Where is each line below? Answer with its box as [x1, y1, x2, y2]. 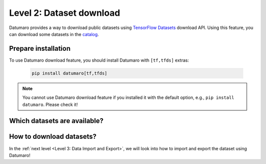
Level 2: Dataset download [9, 7, 120, 18]
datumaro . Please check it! [22, 101, 78, 107]
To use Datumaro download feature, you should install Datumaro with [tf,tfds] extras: [9, 57, 189, 63]
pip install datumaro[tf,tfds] [32, 70, 108, 76]
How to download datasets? [9, 132, 97, 141]
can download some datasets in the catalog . [9, 31, 99, 37]
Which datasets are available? [9, 117, 103, 125]
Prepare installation [9, 44, 71, 53]
